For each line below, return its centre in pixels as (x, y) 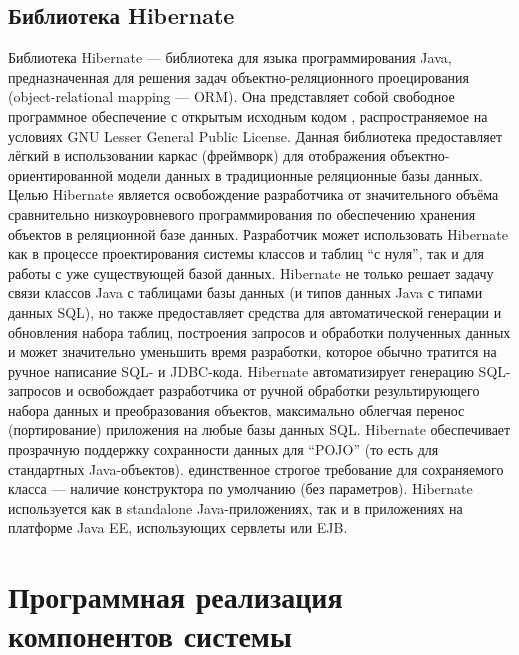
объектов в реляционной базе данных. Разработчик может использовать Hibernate (258, 233)
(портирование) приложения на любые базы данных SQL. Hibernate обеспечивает (259, 429)
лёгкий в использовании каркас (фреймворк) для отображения (197, 155)
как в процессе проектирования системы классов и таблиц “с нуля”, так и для (246, 253)
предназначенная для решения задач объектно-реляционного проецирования (239, 76)
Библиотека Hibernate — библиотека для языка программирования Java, (230, 57)
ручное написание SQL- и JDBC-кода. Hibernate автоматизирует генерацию (241, 370)
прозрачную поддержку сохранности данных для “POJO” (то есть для (223, 449)
